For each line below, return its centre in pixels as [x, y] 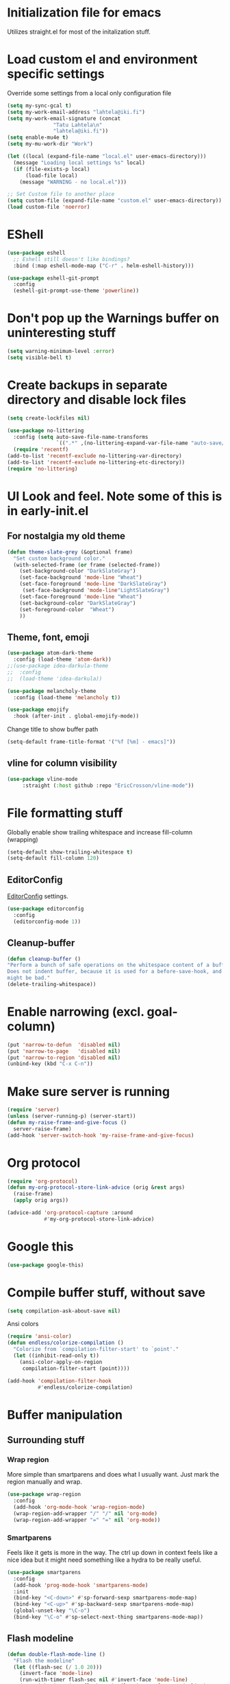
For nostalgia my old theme [66, 536]
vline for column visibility [62, 763]
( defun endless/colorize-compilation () [66, 1343]
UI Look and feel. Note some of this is [115, 497]
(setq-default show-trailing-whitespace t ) [70, 852]
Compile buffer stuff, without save [106, 1292]
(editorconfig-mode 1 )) [47, 922]
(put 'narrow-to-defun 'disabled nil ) [64, 1045]
